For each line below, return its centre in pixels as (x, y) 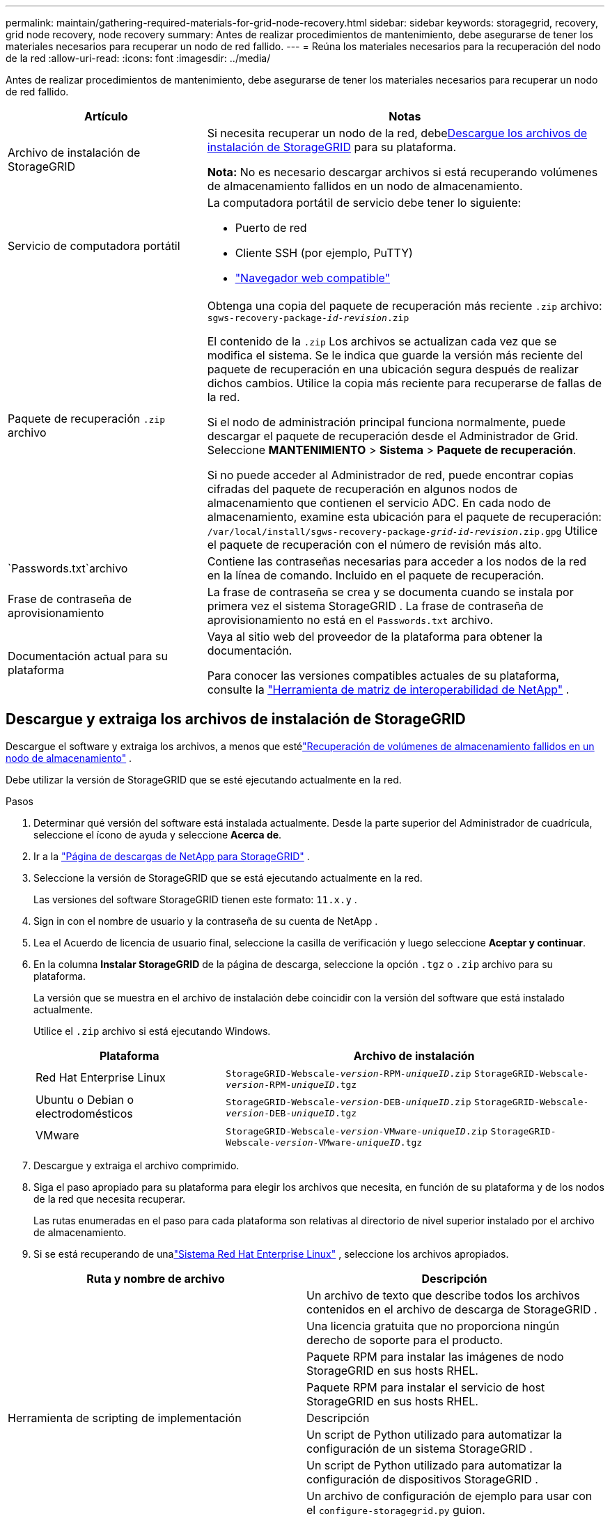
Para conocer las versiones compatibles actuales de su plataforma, (383, 676)
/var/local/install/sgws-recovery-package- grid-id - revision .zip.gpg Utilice (402, 531)
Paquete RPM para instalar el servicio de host (426, 1387)
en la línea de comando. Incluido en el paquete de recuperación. (376, 575)
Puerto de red (271, 228)
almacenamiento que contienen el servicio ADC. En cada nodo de (379, 503)
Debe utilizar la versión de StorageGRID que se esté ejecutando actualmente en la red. (204, 779)
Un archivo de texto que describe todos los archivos (443, 1295)
